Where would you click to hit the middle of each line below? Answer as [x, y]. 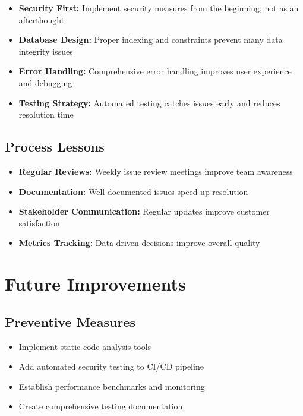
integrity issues [46, 51]
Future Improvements [95, 284]
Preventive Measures [70, 321]
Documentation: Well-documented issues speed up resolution [133, 191]
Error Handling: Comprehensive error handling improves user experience [155, 71]
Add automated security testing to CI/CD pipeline [111, 366]
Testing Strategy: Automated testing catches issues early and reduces [149, 103]
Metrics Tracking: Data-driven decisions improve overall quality [139, 243]
